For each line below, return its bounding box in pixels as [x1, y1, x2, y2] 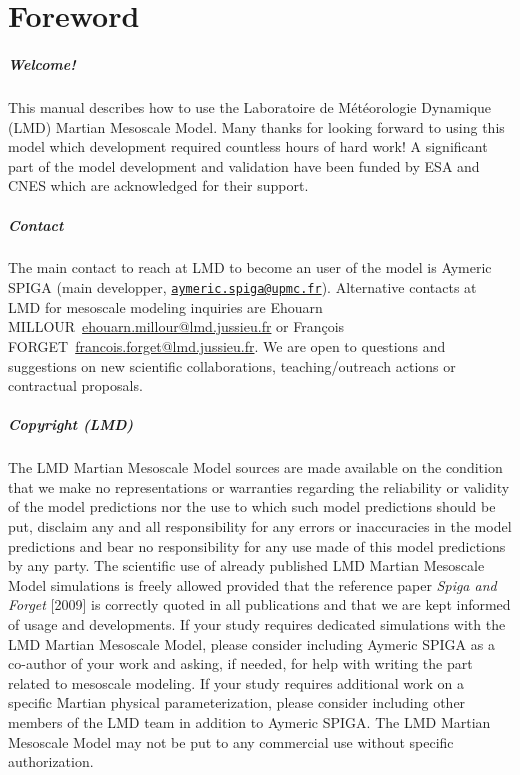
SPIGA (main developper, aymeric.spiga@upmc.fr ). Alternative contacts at [8, 277, 477, 298]
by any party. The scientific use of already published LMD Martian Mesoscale [8, 555, 485, 576]
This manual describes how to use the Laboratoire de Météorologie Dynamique [8, 96, 492, 117]
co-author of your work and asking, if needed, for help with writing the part [8, 653, 473, 674]
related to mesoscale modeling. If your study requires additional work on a [8, 672, 464, 693]
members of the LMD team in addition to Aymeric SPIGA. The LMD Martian [8, 711, 491, 732]
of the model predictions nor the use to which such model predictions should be [8, 496, 496, 517]
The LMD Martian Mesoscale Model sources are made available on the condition [8, 457, 503, 478]
